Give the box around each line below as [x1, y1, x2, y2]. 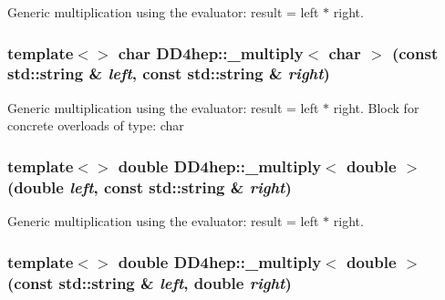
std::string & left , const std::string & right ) [7, 62, 330, 85]
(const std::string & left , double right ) [7, 271, 292, 294]
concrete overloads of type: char [7, 116, 184, 135]
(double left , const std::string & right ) [7, 175, 292, 198]
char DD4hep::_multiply [118, 41, 304, 64]
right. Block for [333, 98, 419, 117]
